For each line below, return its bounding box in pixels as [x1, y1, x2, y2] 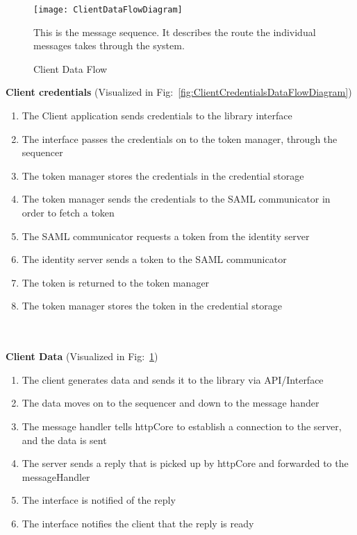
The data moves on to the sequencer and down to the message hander [22, 396, 319, 410]
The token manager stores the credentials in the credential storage [22, 168, 304, 182]
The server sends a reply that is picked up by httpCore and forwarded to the [22, 456, 349, 470]
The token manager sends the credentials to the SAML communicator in [22, 192, 331, 206]
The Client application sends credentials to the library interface [22, 108, 292, 123]
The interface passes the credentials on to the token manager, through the [22, 131, 338, 146]
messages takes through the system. [33, 38, 185, 53]
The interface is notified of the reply [22, 493, 176, 507]
